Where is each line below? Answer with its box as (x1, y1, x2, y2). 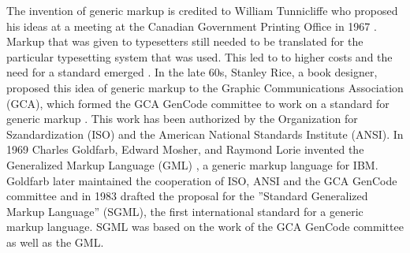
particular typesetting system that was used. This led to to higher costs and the (6, 48, 393, 65)
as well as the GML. (6, 233, 104, 250)
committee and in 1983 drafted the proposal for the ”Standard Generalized (6, 188, 368, 204)
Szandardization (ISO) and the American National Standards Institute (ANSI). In (6, 125, 404, 142)
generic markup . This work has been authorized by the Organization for (6, 110, 358, 127)
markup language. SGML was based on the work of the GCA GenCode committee (6, 218, 404, 235)
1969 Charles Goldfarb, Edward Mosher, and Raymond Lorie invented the (6, 141, 364, 158)
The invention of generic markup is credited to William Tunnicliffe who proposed (6, 2, 398, 18)
